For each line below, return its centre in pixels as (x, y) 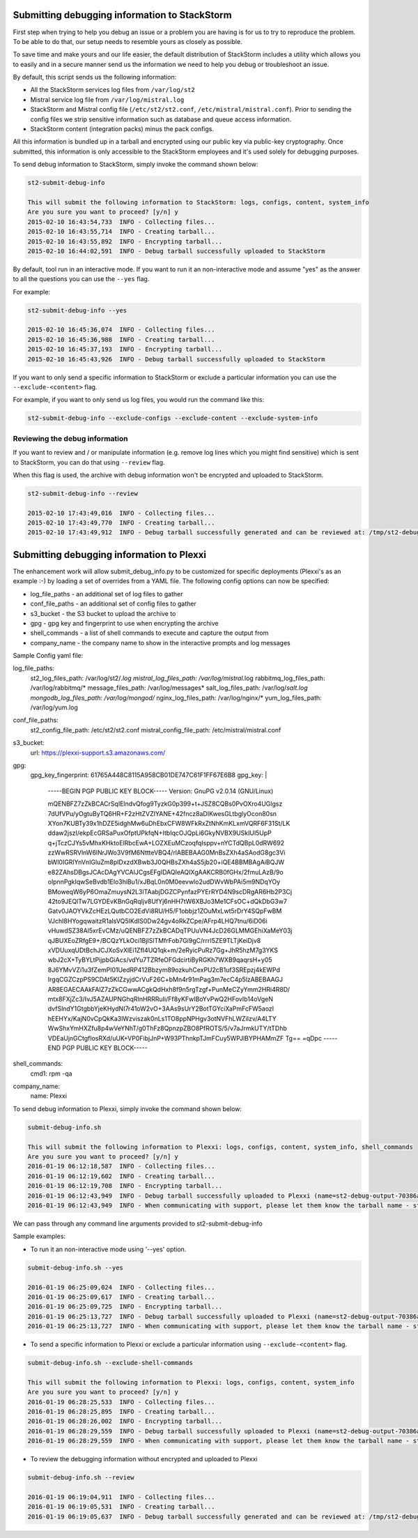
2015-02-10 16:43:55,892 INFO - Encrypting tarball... (125, 241)
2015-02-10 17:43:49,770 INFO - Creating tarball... (121, 523)
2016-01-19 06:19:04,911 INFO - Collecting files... (121, 1497)
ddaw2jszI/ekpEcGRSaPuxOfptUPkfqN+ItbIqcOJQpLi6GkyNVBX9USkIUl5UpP (160, 833)
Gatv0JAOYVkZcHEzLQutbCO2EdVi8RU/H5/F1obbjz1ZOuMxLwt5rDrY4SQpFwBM (165, 911)
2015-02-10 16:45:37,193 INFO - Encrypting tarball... (125, 349)
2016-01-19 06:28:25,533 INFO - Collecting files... (121, 1402)
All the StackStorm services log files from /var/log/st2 (113, 90)
